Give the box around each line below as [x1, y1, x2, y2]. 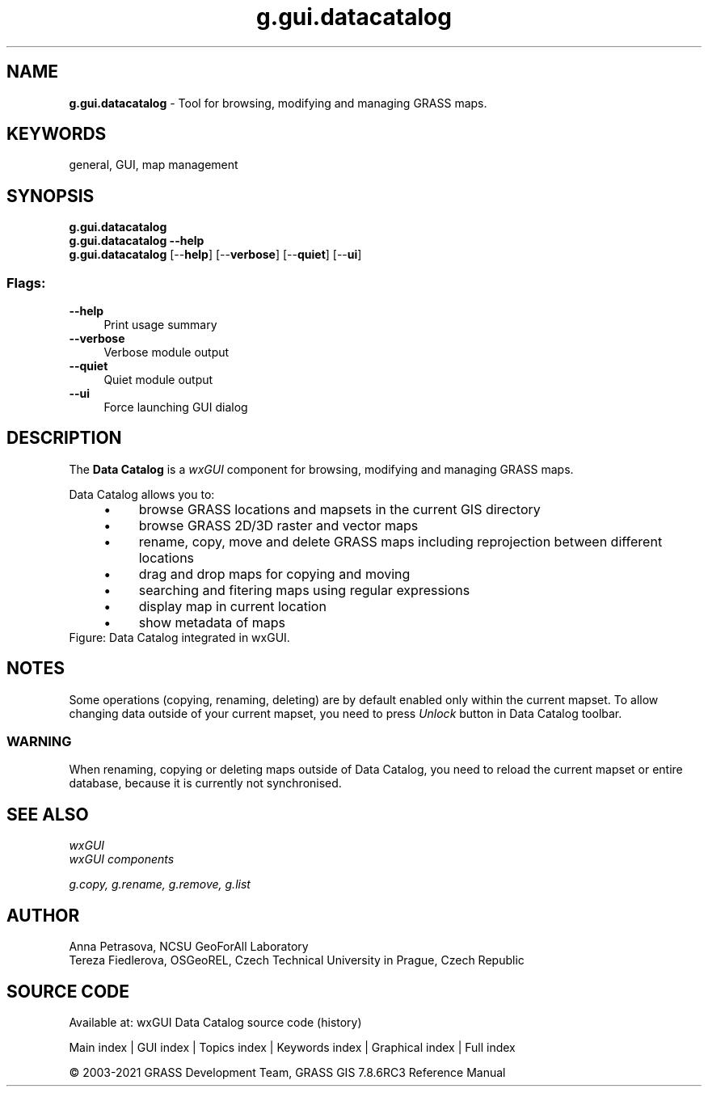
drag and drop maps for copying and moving [138, 565, 411, 582]
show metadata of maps [138, 614, 285, 631]
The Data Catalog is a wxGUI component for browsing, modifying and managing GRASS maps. [69, 462, 574, 476]
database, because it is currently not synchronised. [69, 776, 342, 791]
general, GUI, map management [69, 158, 238, 172]
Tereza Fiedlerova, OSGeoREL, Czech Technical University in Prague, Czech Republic [69, 953, 525, 968]
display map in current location [138, 597, 327, 614]
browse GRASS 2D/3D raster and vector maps [138, 517, 419, 534]
